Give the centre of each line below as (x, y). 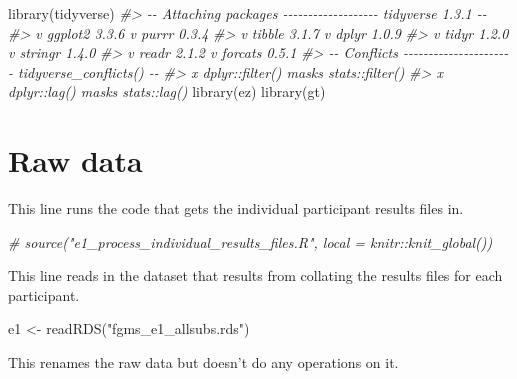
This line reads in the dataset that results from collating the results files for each (255, 275)
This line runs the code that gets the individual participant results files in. (236, 208)
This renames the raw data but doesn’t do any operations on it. (203, 362)
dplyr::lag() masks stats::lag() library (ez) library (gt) (167, 91)
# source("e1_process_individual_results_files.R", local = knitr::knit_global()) (250, 241)
